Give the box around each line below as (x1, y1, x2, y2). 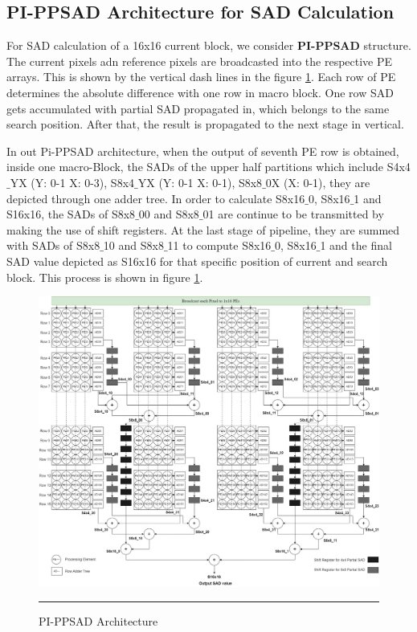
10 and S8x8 (103, 237, 164, 254)
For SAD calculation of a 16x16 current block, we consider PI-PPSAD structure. (6, 37, 411, 54)
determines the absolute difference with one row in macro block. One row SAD (6, 84, 394, 100)
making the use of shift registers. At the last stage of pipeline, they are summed (6, 221, 400, 238)
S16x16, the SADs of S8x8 (6, 206, 136, 222)
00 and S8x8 (138, 206, 199, 222)
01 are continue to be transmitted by (202, 206, 384, 222)
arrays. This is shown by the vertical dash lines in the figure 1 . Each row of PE (6, 68, 396, 85)
